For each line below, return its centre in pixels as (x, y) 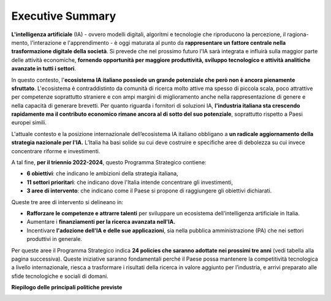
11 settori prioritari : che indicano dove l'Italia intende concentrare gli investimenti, (130, 182)
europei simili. (29, 123)
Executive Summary (64, 16)
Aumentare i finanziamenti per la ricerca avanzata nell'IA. (101, 222)
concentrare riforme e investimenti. (56, 151)
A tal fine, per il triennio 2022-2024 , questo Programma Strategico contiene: (109, 162)
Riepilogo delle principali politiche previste (67, 288)
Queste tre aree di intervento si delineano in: (67, 202)
